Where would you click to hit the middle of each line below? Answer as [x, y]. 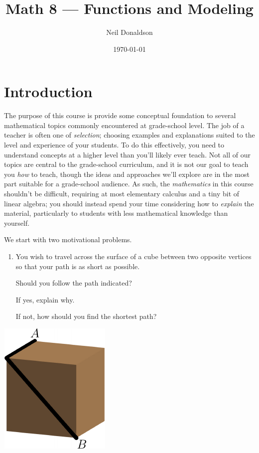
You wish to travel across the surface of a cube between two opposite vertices [133, 256]
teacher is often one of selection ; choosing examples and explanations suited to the [129, 135]
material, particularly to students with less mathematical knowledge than [116, 213]
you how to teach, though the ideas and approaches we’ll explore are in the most [127, 174]
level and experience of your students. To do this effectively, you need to [114, 145]
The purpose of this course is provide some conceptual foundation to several [120, 115]
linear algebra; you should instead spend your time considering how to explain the [129, 203]
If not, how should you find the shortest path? [86, 316]
